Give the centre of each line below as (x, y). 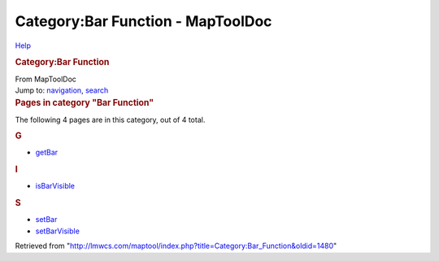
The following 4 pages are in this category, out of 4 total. (110, 120)
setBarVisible (58, 231)
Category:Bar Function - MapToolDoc (143, 21)
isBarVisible (55, 186)
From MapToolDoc (46, 79)
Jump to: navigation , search (62, 90)
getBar (47, 152)
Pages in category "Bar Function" (85, 103)
